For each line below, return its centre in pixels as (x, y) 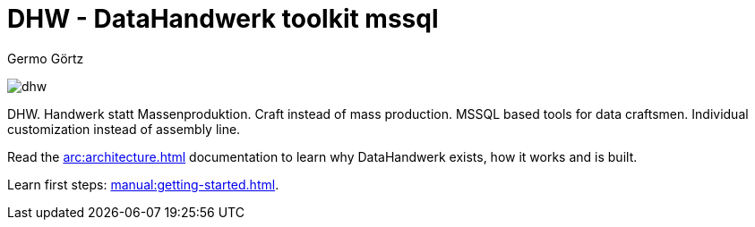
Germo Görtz (46, 58)
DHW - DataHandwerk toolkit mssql (223, 19)
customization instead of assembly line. (124, 129)
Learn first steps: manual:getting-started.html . (143, 184)
